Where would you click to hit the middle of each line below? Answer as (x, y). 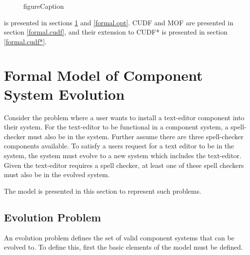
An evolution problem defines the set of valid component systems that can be (119, 237)
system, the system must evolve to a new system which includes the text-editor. (123, 155)
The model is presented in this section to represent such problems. (103, 191)
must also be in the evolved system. (57, 174)
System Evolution (64, 94)
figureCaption (44, 6)
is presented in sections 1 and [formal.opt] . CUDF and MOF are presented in (119, 22)
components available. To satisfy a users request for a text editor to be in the (119, 146)
